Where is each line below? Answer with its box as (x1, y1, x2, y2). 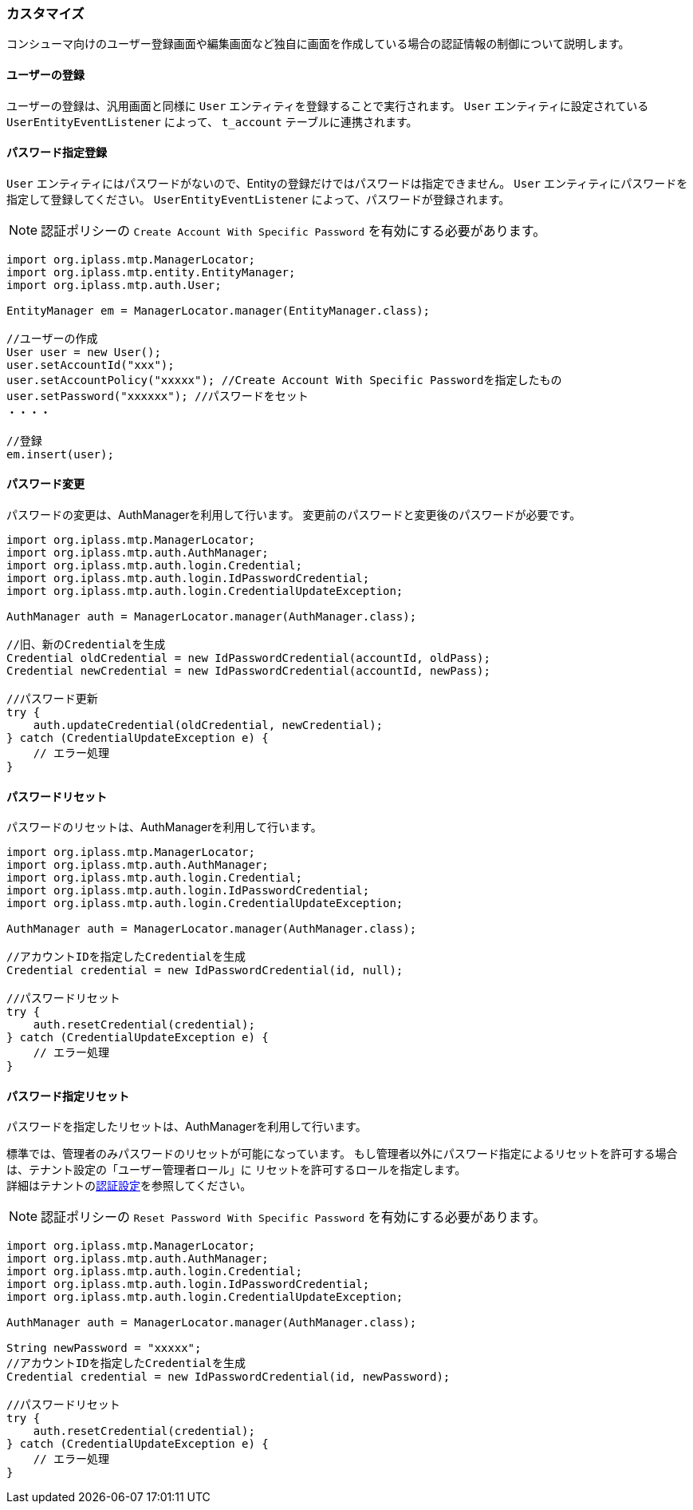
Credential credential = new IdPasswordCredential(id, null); (6, 964, 404, 977)
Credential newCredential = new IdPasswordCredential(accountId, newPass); (6, 664, 490, 678)
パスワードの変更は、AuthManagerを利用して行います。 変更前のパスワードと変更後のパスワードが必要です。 (6, 508, 581, 522)
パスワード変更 (6, 477, 85, 491)
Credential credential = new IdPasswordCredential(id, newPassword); (6, 1370, 451, 1384)
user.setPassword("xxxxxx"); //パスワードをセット (6, 389, 309, 402)
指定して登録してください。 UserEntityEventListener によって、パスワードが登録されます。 (6, 192, 510, 206)
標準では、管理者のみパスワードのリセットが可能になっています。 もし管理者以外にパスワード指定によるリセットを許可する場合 (6, 1147, 678, 1161)
